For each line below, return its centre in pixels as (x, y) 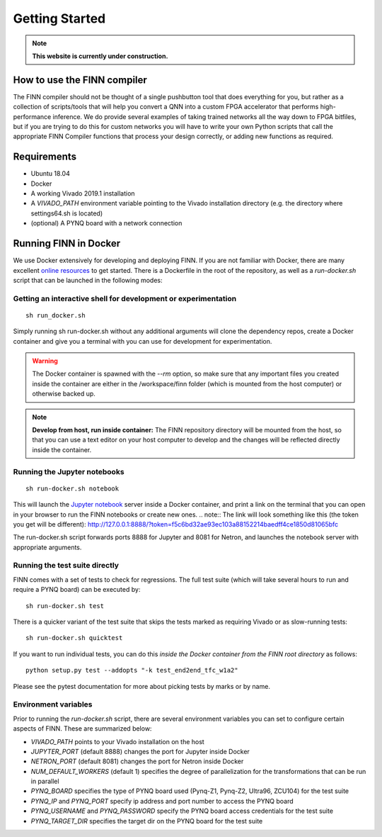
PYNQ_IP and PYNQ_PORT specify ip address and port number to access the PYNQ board (162, 801)
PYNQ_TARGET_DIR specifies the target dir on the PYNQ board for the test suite (147, 821)
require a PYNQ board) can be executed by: (77, 590)
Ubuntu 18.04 (50, 174)
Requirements (45, 157)
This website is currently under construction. (100, 56)
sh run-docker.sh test (65, 606)
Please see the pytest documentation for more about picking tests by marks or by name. (141, 686)
